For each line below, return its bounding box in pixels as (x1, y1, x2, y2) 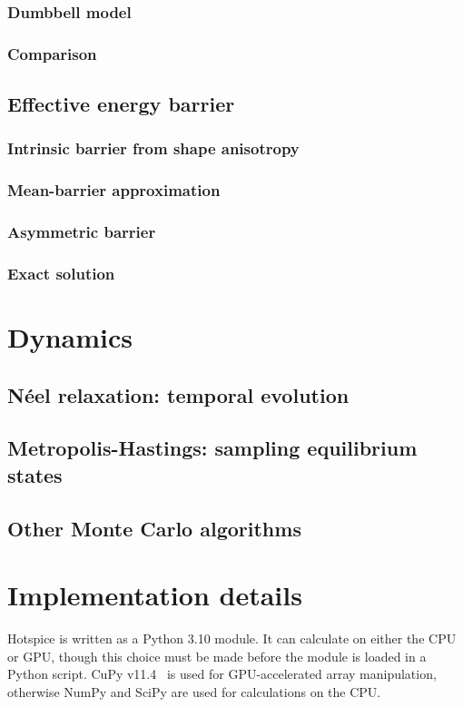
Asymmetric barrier (7, 221, 156, 243)
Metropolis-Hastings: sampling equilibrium (7, 434, 418, 462)
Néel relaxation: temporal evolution (7, 380, 350, 408)
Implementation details (7, 576, 302, 614)
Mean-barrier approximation (7, 179, 221, 201)
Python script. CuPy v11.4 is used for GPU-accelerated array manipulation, (7, 664, 437, 683)
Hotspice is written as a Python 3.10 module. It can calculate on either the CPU (7, 629, 457, 648)
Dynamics (7, 319, 133, 356)
